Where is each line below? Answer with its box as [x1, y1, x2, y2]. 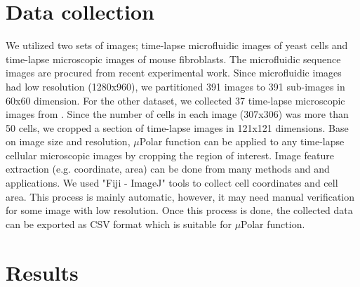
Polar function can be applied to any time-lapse [139, 134, 345, 149]
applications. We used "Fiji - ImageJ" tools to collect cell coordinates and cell [6, 175, 338, 190]
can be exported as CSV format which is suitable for [6, 216, 232, 231]
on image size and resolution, [6, 134, 131, 149]
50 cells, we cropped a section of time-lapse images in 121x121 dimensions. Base [6, 120, 349, 135]
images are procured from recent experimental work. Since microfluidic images [6, 65, 342, 80]
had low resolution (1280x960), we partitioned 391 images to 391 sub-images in [6, 79, 345, 93]
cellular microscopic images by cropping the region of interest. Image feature [6, 147, 334, 162]
